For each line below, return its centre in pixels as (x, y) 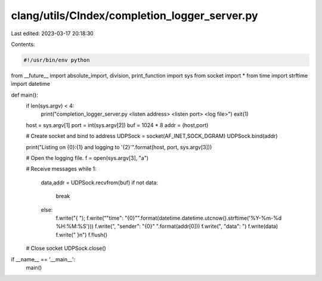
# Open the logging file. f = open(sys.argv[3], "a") (87, 158)
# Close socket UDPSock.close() (66, 248)
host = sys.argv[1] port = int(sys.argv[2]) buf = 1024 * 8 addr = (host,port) (117, 125)
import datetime (31, 84)
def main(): (24, 95)
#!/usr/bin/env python (57, 60)
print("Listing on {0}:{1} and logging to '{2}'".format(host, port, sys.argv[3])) (119, 147)
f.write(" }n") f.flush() (81, 234)
